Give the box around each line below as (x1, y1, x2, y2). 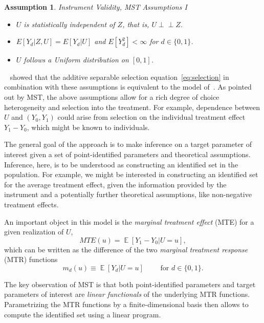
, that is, (122, 18, 149, 29)
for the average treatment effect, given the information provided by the (4, 179, 227, 189)
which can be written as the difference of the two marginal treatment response (4, 244, 248, 254)
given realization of (4, 226, 64, 237)
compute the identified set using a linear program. (4, 309, 161, 319)
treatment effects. (4, 199, 59, 209)
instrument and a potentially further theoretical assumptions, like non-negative (4, 189, 252, 200)
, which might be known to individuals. (27, 121, 150, 132)
